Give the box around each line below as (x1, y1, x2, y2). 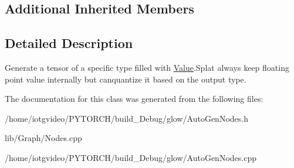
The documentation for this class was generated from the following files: (5, 92, 263, 105)
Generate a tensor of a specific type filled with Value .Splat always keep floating (5, 61, 289, 73)
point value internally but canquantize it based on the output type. (5, 73, 246, 85)
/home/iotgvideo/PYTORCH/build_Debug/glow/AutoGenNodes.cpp (5, 151, 256, 163)
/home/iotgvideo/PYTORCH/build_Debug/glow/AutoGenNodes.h (5, 112, 248, 124)
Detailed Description (5, 34, 133, 52)
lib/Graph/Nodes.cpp (5, 132, 82, 144)
